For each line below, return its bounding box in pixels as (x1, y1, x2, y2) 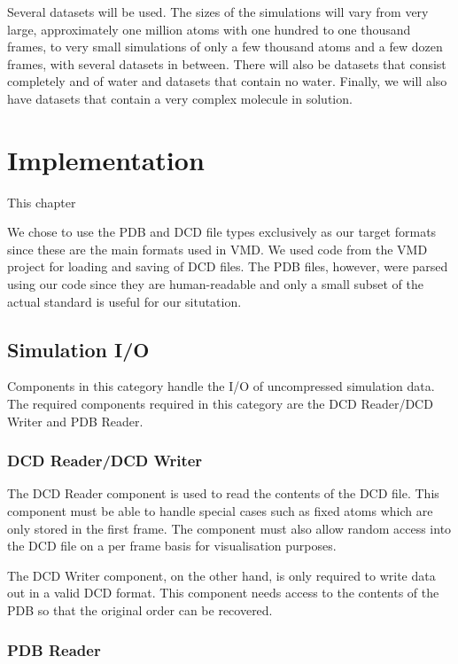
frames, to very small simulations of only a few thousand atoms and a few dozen (7, 37, 443, 56)
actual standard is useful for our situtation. (7, 292, 242, 310)
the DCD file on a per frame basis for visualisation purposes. (7, 536, 337, 555)
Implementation (7, 141, 205, 177)
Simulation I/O (7, 335, 150, 363)
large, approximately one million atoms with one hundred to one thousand (7, 20, 411, 38)
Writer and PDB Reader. (7, 411, 144, 430)
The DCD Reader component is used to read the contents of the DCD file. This (7, 484, 439, 503)
